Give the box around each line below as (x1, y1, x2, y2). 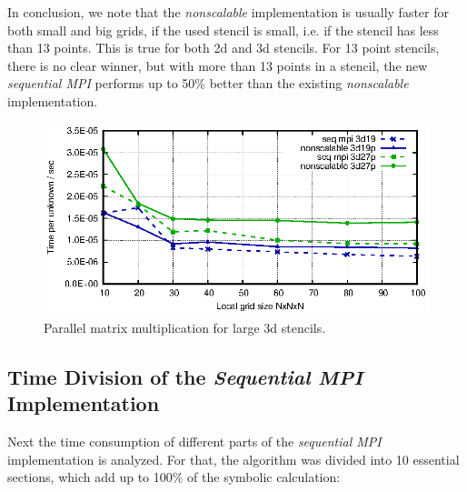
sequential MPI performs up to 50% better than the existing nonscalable (7, 74, 409, 93)
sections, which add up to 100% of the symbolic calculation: (7, 467, 341, 487)
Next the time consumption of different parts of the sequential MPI (7, 432, 382, 451)
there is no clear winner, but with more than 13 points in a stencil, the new (7, 55, 428, 75)
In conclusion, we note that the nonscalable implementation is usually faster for (7, 3, 449, 21)
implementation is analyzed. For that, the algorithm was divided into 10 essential (7, 449, 460, 468)
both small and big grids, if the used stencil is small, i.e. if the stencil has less (7, 20, 439, 39)
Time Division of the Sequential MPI (7, 362, 363, 390)
